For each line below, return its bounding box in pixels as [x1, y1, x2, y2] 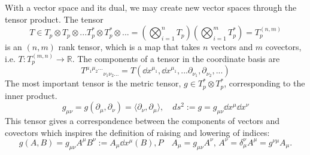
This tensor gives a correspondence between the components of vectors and [5, 114, 280, 127]
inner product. [5, 89, 57, 101]
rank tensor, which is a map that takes [58, 41, 200, 53]
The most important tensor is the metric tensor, [5, 77, 181, 89]
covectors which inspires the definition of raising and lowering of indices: [5, 126, 270, 138]
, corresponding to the [224, 77, 305, 89]
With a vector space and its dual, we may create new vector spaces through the [5, 1, 297, 13]
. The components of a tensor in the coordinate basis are [72, 52, 280, 64]
